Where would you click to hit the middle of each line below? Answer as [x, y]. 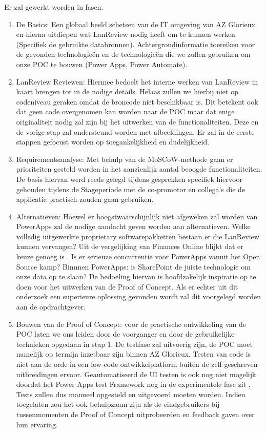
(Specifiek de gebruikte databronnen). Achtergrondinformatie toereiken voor [136, 44]
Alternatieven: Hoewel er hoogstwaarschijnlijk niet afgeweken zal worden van [137, 216]
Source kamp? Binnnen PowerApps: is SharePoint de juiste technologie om [133, 266]
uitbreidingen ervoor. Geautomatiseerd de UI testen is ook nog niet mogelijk [136, 374]
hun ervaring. [37, 424]
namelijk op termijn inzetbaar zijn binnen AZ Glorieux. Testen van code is [134, 354]
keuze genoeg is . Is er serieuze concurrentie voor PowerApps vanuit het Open [138, 256]
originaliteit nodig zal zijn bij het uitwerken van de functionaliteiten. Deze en [137, 121]
